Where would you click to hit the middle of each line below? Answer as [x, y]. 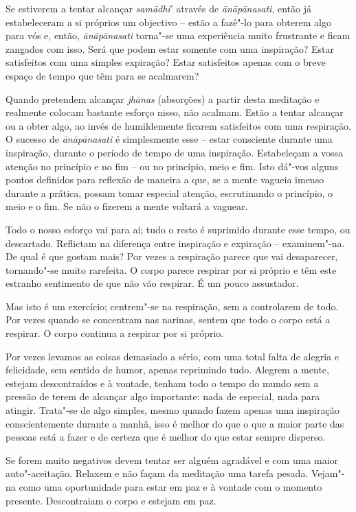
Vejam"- [328, 473]
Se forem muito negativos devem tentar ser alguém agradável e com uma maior [172, 459]
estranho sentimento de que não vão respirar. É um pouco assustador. [152, 283]
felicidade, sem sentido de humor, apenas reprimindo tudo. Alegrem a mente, [167, 370]
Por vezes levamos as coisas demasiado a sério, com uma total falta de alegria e [172, 356]
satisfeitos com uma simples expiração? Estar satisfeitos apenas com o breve [166, 62]
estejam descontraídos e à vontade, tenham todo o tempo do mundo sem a [162, 383]
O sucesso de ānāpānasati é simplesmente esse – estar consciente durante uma [169, 139]
